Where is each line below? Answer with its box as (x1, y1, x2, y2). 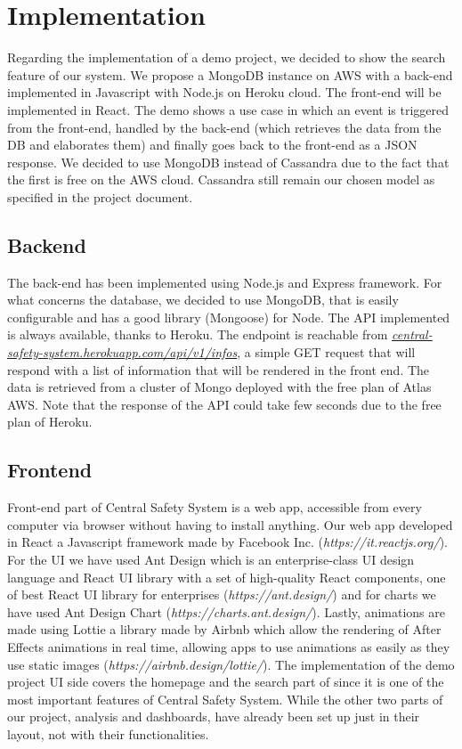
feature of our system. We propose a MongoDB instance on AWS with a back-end (7, 65, 453, 84)
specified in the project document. (7, 187, 193, 206)
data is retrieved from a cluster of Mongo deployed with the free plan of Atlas (7, 378, 432, 396)
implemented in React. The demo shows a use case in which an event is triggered (7, 100, 450, 118)
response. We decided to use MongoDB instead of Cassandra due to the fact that (7, 152, 450, 171)
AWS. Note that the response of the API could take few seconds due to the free (7, 395, 442, 413)
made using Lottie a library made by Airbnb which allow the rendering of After (7, 620, 442, 639)
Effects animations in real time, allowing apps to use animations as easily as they (7, 637, 450, 655)
